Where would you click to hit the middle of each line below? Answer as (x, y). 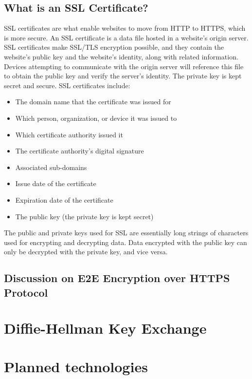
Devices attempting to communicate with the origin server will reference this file (124, 66)
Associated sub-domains (51, 167)
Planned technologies (76, 366)
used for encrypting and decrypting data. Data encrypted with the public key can (126, 242)
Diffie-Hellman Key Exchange (105, 328)
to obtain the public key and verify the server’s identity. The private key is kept (123, 76)
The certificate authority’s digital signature (80, 151)
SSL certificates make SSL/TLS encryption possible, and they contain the (114, 47)
